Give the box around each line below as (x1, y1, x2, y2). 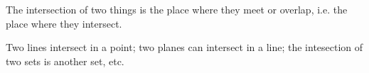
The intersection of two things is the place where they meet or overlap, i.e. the (6, 2, 348, 16)
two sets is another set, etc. (6, 53, 124, 68)
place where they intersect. (6, 16, 122, 30)
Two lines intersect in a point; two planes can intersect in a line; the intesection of (6, 40, 363, 55)
